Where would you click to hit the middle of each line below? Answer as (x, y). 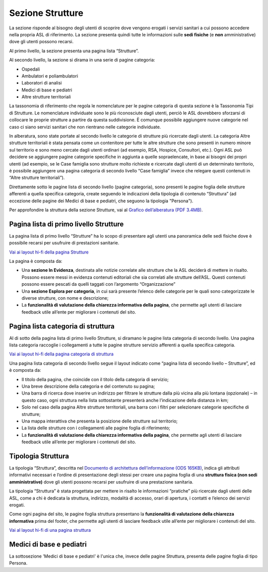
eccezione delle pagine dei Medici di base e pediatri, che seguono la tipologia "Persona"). (101, 201)
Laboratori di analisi (42, 83)
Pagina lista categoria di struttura (62, 326)
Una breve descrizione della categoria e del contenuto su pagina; (88, 386)
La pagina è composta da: (36, 261)
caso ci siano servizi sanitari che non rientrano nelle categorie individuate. (85, 127)
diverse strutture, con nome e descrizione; (65, 298)
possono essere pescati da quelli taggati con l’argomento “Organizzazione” (99, 284)
